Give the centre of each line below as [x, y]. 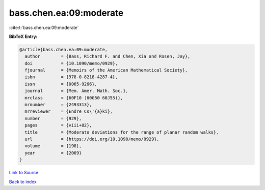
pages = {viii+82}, [58, 125]
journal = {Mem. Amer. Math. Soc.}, [77, 91]
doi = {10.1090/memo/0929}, [71, 63]
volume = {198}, [53, 146]
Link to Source [24, 173]
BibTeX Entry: [23, 36]
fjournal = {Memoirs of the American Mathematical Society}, [106, 70]
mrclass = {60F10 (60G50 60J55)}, [74, 98]
